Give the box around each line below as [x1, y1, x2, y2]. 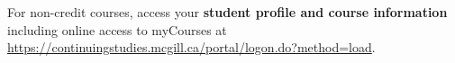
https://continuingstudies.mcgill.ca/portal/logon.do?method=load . [7, 38, 376, 57]
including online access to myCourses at [7, 20, 227, 39]
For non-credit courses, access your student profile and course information [7, 3, 448, 21]
